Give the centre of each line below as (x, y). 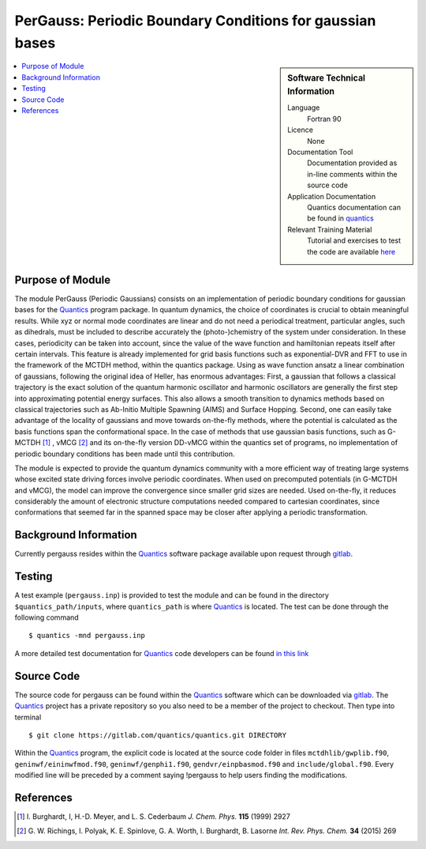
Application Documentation (332, 196)
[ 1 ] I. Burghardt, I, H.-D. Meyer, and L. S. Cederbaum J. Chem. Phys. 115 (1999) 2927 (154, 817)
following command (47, 617)
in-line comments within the (352, 174)
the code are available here (351, 251)
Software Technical (327, 78)
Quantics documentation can (354, 207)
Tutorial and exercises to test (354, 240)
